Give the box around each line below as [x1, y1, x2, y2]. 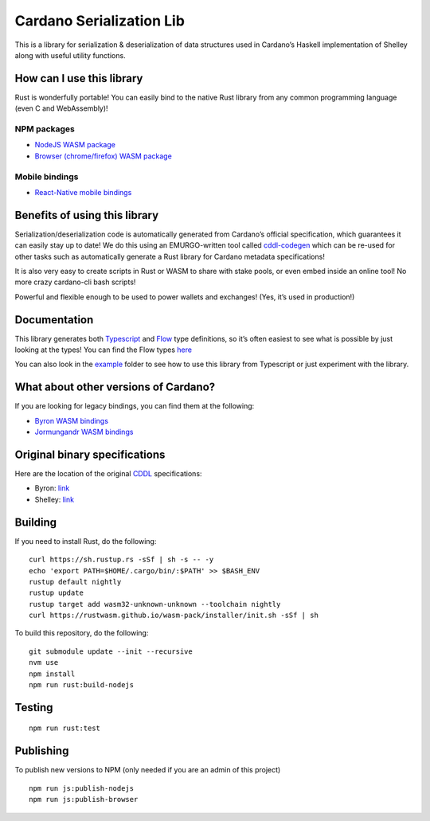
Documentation [14, 313, 94, 326]
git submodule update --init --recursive [29, 647, 193, 656]
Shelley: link [34, 495, 75, 504]
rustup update [29, 588, 84, 597]
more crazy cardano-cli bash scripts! [14, 277, 136, 287]
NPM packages [14, 123, 76, 135]
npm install [29, 669, 76, 678]
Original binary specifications [14, 448, 166, 461]
